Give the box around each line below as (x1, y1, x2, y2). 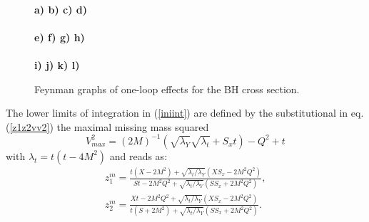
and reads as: (109, 148, 168, 163)
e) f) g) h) (34, 29, 85, 44)
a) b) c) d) (34, 1, 87, 16)
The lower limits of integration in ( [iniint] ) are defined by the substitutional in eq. (6, 105, 364, 120)
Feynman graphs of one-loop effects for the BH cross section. (34, 81, 300, 96)
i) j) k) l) (34, 57, 80, 72)
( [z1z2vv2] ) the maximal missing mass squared (6, 119, 209, 134)
